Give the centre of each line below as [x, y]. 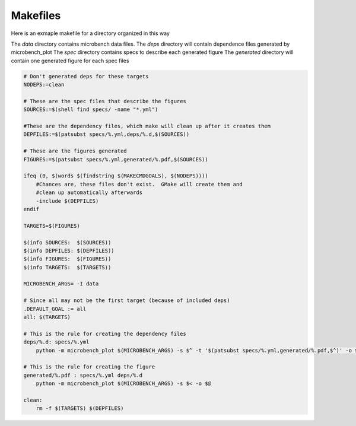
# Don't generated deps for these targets [86, 76]
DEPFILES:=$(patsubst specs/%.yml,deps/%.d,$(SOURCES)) [107, 134]
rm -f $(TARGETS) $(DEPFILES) [80, 408]
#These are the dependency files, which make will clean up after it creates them [147, 126]
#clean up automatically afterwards [89, 193]
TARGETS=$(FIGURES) [52, 226]
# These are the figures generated [75, 151]
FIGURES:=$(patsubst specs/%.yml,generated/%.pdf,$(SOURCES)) [116, 159]
